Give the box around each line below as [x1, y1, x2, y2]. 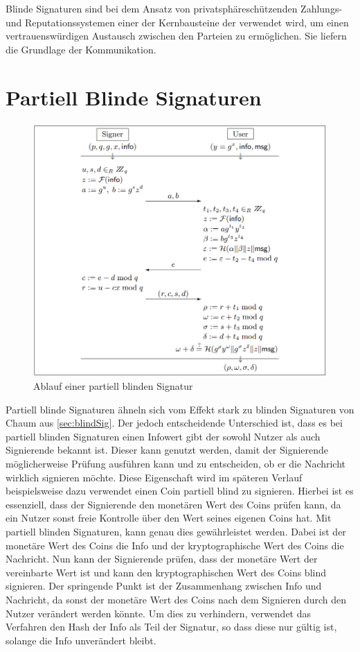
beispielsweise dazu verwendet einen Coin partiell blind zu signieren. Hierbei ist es [6, 483, 354, 498]
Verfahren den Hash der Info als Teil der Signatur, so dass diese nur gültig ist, [6, 619, 337, 634]
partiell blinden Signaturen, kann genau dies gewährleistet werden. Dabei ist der [6, 524, 346, 539]
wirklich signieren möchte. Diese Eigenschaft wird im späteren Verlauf [6, 470, 303, 484]
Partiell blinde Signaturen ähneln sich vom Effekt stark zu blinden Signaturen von [6, 402, 354, 416]
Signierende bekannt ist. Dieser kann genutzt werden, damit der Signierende [6, 443, 329, 457]
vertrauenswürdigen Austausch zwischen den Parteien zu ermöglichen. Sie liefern [6, 28, 347, 43]
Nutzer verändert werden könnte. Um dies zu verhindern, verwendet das [6, 606, 312, 620]
